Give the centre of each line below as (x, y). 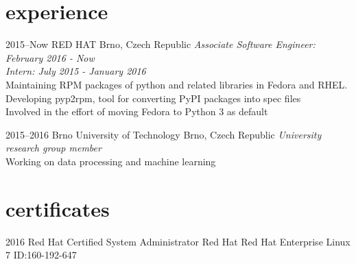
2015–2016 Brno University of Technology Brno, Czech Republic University (164, 134)
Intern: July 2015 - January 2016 (76, 71)
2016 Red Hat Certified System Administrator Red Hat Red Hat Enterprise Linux (178, 241)
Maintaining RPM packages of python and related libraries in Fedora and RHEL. (177, 84)
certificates (58, 208)
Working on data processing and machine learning (111, 161)
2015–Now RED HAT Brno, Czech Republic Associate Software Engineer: (161, 44)
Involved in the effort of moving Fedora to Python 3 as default (137, 111)
